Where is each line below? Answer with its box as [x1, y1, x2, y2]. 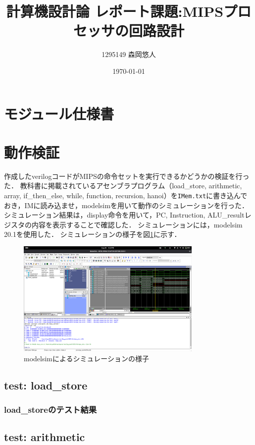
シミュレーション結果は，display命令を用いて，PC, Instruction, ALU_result [4, 210, 245, 220]
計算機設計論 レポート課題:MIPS [6, 1, 224, 21]
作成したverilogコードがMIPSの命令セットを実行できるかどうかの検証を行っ [4, 170, 250, 181]
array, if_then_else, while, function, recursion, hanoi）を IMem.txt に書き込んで [4, 190, 248, 200]
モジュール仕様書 [4, 103, 114, 123]
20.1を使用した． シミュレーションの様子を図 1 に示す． [4, 229, 181, 239]
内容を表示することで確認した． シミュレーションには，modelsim [31, 219, 243, 229]
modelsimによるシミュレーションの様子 [24, 353, 150, 363]
